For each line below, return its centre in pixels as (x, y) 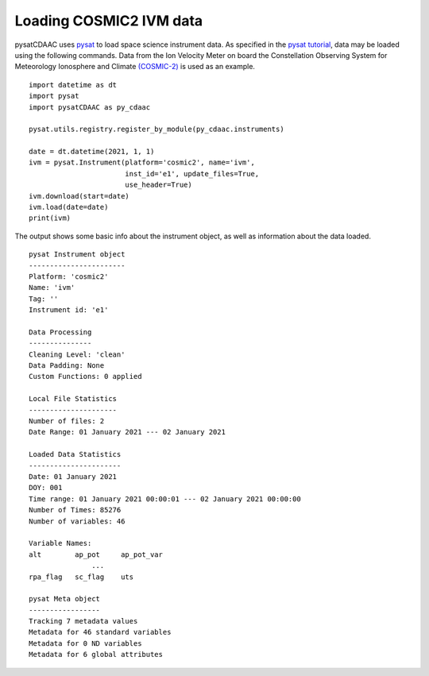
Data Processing (60, 332)
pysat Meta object (65, 599)
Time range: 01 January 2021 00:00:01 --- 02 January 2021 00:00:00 (165, 499)
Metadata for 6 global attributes (96, 655)
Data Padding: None (67, 366)
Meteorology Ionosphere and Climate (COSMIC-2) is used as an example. (135, 67)
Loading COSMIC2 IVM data (109, 21)
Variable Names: (60, 543)
